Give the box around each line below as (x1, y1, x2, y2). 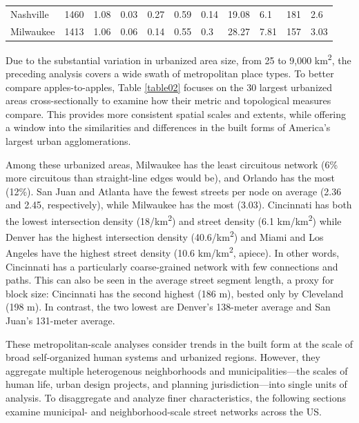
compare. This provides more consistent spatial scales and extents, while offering (6, 106, 347, 121)
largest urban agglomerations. (6, 133, 131, 148)
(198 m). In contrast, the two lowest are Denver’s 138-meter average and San (6, 299, 331, 314)
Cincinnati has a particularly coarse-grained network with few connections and (6, 259, 338, 273)
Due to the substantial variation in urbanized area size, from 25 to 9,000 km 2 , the (6, 50, 351, 67)
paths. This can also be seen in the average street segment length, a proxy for (6, 273, 334, 287)
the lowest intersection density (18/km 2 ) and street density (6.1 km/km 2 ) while (6, 211, 342, 228)
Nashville (10, 6, 49, 21)
